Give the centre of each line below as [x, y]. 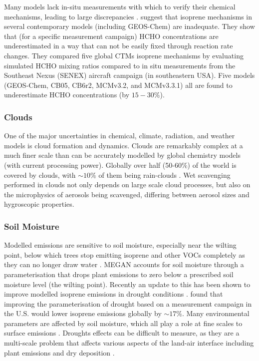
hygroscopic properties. [39, 204]
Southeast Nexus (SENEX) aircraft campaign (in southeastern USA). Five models [129, 75]
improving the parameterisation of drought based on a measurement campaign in [128, 303]
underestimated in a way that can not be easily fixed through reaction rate [119, 46]
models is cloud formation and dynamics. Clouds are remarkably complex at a [124, 145]
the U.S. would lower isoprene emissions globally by [83, 313]
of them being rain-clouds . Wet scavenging [164, 175]
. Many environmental [216, 313]
